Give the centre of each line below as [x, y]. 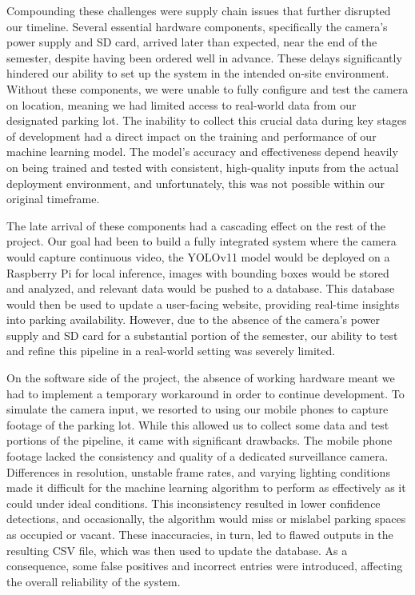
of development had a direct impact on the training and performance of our [192, 136]
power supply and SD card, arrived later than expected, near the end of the [192, 42]
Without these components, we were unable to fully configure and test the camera [207, 88]
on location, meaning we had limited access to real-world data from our [182, 104]
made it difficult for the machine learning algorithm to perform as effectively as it [206, 487]
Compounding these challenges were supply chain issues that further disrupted [199, 10]
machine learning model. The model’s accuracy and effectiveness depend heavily [202, 152]
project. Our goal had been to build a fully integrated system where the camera [202, 241]
